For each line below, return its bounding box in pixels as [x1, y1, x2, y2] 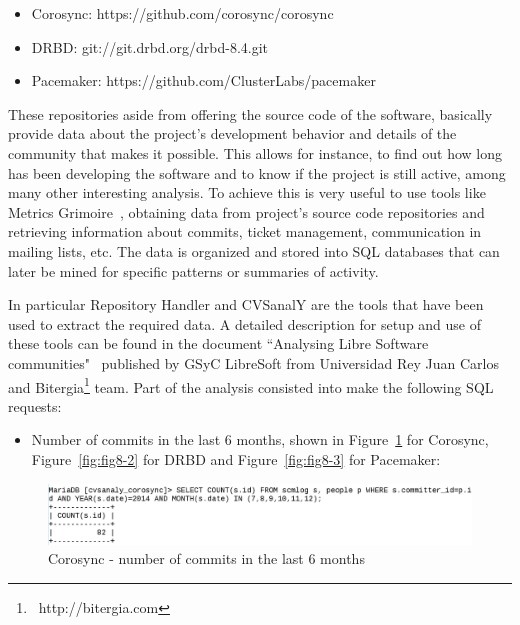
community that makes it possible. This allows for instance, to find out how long [8, 142, 502, 163]
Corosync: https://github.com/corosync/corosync [31, 3, 334, 23]
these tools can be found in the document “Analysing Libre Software [8, 333, 429, 354]
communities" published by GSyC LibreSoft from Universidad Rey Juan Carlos [8, 352, 499, 373]
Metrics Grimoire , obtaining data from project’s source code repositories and [8, 201, 485, 222]
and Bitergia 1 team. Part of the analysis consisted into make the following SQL [8, 373, 494, 397]
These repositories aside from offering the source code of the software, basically [8, 103, 493, 124]
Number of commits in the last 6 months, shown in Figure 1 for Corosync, [31, 429, 489, 450]
